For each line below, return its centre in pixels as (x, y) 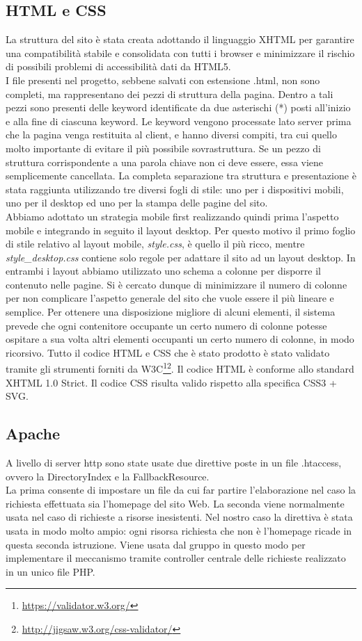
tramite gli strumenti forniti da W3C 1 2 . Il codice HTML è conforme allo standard (180, 368)
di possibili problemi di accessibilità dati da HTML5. (118, 66)
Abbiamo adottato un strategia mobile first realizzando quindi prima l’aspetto (172, 216)
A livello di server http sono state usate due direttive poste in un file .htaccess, (174, 463)
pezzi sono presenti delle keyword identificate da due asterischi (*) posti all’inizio (178, 107)
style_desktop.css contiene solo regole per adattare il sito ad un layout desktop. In (181, 257)
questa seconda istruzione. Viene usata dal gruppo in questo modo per (156, 544)
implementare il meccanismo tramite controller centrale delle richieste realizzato (176, 558)
